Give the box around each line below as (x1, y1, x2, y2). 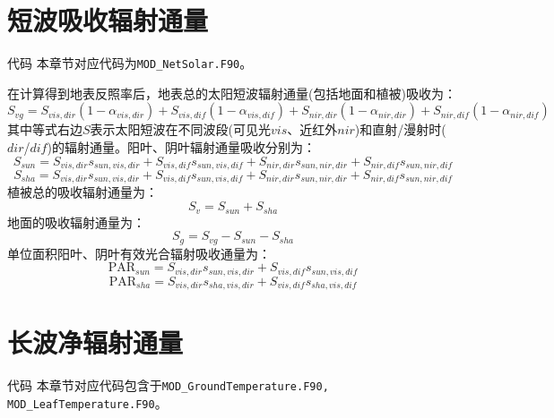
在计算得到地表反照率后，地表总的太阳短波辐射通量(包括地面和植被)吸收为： (7, 83, 456, 102)
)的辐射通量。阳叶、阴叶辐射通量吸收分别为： (47, 137, 316, 156)
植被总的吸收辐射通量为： (7, 183, 158, 201)
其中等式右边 (7, 120, 82, 139)
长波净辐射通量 (7, 324, 184, 361)
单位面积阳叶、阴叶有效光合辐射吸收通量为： (7, 243, 271, 262)
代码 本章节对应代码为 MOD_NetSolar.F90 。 (7, 54, 253, 73)
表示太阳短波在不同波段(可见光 (90, 120, 272, 139)
